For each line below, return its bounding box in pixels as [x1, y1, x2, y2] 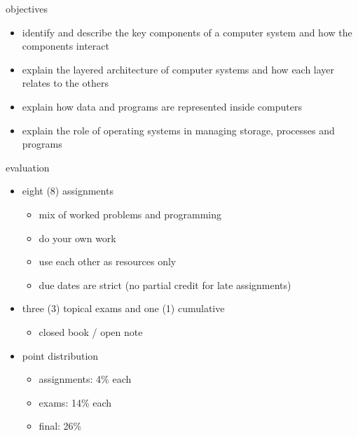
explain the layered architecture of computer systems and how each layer [22, 62, 335, 76]
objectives [6, 1, 48, 15]
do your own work [39, 230, 116, 245]
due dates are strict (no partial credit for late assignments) [39, 277, 291, 292]
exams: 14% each [39, 395, 112, 409]
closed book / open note [39, 324, 143, 339]
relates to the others [22, 76, 109, 90]
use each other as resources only [39, 254, 177, 269]
